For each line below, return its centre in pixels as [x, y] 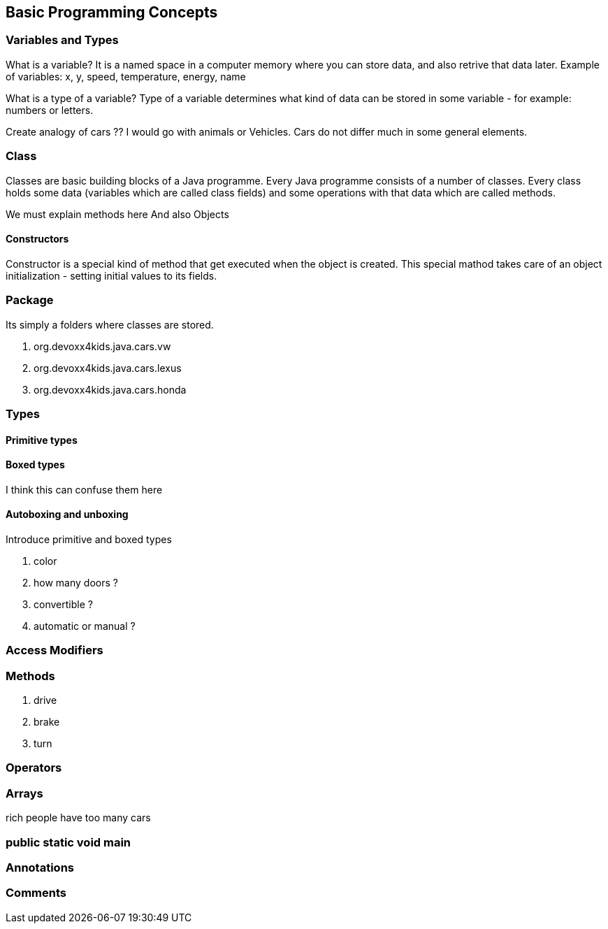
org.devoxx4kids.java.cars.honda [110, 389]
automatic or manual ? [85, 626]
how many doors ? [76, 582]
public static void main [68, 842]
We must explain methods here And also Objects [117, 214]
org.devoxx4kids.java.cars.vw [102, 346]
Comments [36, 893]
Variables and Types [62, 40]
